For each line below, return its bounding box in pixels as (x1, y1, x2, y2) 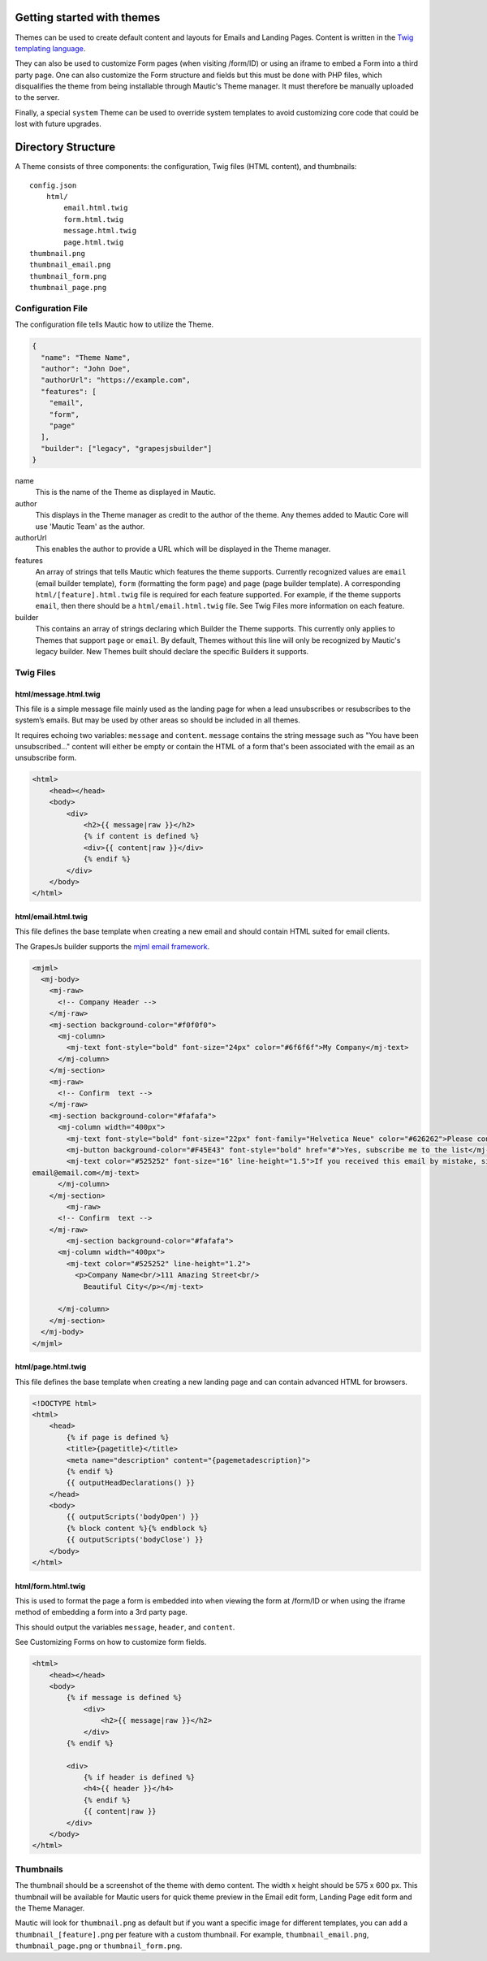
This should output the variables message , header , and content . (15, 1622, 235, 1632)
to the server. (15, 93, 60, 102)
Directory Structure (15, 141, 116, 154)
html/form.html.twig (15, 1581, 85, 1590)
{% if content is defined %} (83, 831, 200, 841)
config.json (29, 180, 77, 190)
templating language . (15, 43, 86, 53)
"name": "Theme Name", (41, 353, 131, 362)
